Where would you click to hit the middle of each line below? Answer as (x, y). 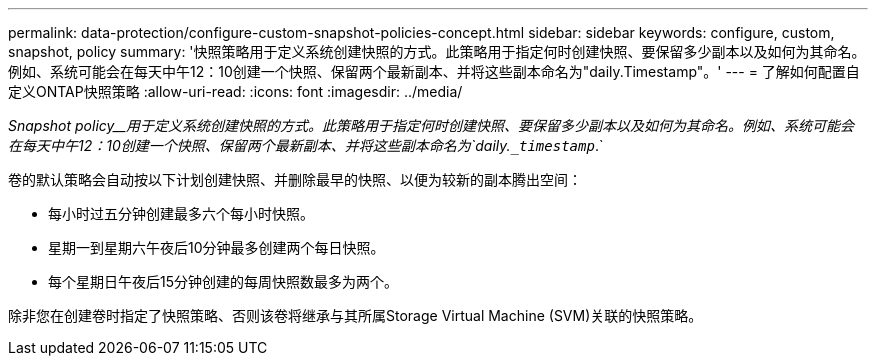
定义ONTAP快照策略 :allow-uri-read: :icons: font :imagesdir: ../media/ (235, 91)
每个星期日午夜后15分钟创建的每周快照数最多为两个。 (223, 281)
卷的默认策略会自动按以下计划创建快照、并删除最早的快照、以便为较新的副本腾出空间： (295, 179)
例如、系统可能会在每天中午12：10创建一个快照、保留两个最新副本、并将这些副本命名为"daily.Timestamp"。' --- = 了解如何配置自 (434, 71)
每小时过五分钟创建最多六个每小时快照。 (181, 213)
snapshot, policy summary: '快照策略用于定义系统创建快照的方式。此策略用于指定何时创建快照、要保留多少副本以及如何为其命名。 (437, 51)
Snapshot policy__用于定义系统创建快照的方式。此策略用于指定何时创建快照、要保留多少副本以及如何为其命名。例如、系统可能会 (431, 125)
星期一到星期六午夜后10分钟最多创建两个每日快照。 (216, 247)
